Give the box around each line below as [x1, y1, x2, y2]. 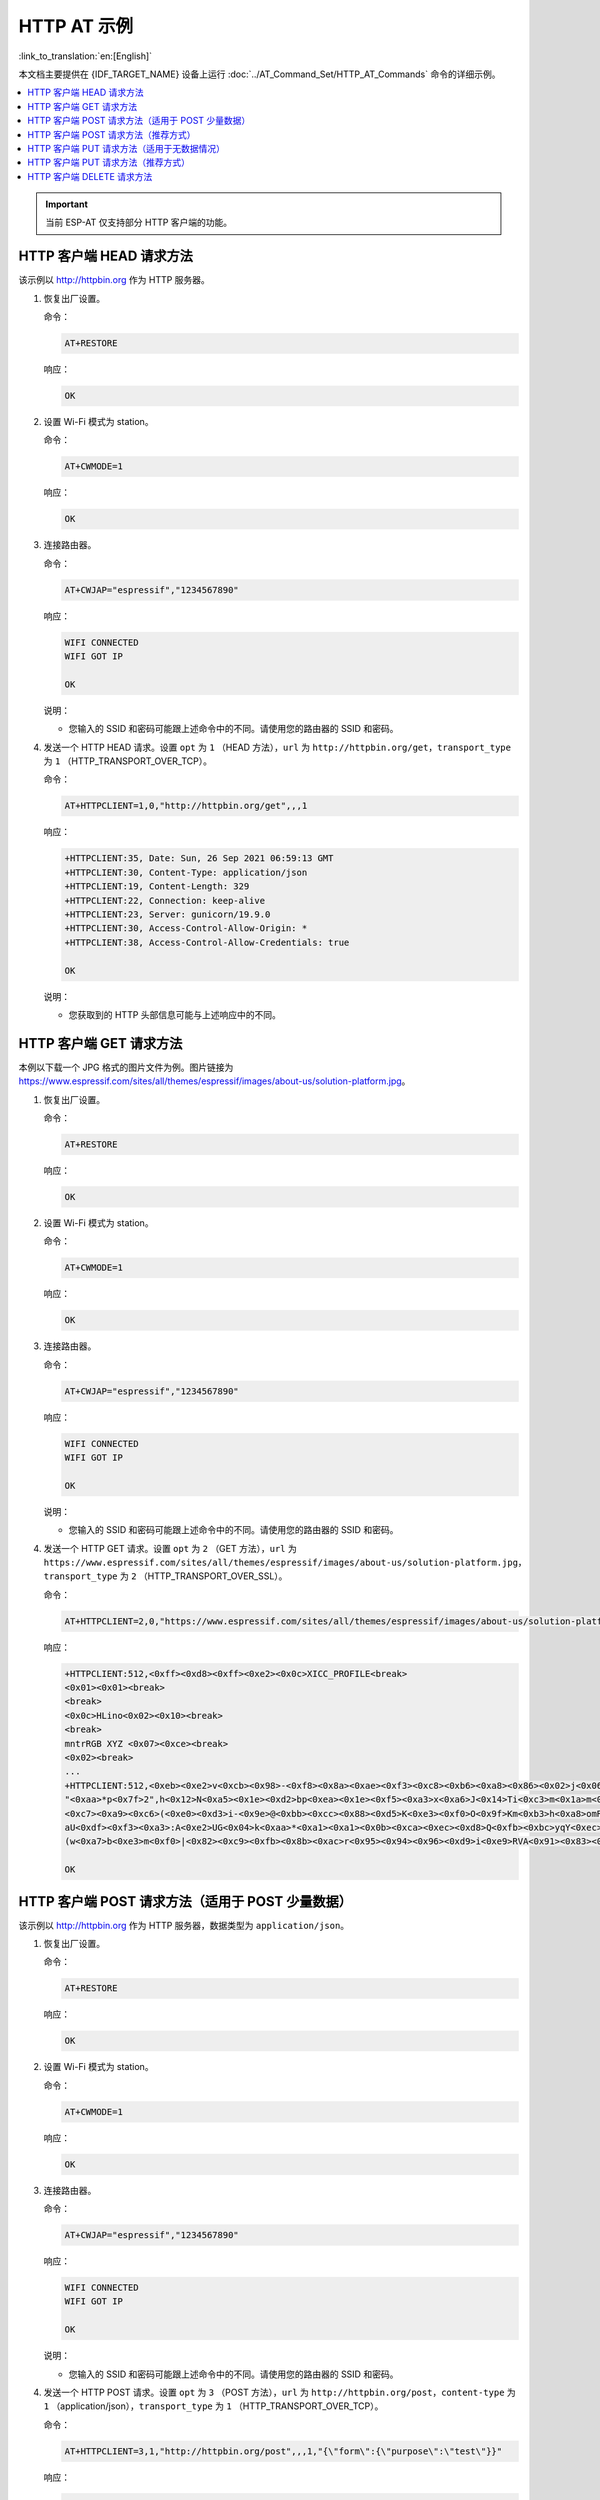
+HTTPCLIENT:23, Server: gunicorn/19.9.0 [64, 908, 271, 920]
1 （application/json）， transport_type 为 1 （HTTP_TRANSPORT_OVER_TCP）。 [43, 2400, 384, 2412]
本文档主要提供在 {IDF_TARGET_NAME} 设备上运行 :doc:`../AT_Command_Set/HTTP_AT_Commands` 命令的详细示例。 [18, 68, 501, 80]
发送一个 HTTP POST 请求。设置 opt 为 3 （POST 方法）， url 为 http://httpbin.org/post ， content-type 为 [43, 2386, 517, 2398]
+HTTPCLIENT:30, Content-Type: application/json [64, 866, 308, 878]
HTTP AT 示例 [18, 15, 134, 37]
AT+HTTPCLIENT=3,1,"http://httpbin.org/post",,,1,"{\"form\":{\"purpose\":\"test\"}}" [64, 2445, 503, 2457]
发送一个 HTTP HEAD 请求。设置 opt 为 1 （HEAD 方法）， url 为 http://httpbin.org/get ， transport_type [43, 741, 512, 753]
